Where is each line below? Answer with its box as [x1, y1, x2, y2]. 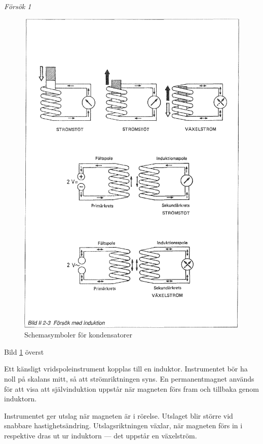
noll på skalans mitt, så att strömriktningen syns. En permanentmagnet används [4, 373, 254, 384]
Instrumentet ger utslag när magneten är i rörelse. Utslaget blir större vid [4, 410, 233, 421]
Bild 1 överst [4, 346, 44, 357]
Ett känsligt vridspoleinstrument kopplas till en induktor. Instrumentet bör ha [4, 363, 248, 374]
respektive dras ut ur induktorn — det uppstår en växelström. [4, 430, 197, 440]
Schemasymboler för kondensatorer [24, 329, 133, 340]
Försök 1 [4, 1, 31, 11]
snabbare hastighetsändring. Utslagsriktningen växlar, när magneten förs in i [4, 420, 243, 431]
